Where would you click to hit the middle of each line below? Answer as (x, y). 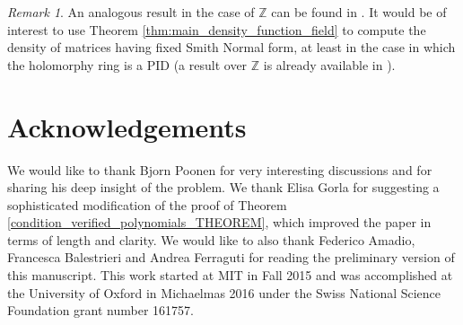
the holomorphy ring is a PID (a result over (127, 64)
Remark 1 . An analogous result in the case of (131, 12)
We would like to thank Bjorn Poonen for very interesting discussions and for (220, 169)
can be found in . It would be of (359, 12)
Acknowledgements (127, 126)
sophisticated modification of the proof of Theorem (147, 204)
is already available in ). (329, 64)
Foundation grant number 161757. (100, 310)
